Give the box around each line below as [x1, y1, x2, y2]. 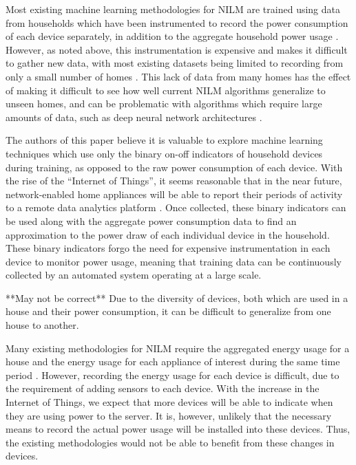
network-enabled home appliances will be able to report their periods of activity [6, 186, 343, 201]
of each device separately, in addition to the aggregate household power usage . [6, 29, 339, 43]
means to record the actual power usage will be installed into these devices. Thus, [6, 422, 350, 436]
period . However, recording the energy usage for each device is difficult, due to [6, 367, 339, 382]
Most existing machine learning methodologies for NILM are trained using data [6, 2, 341, 16]
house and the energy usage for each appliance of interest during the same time [6, 354, 340, 369]
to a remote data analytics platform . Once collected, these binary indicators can [6, 200, 346, 215]
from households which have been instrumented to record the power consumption [6, 15, 348, 30]
